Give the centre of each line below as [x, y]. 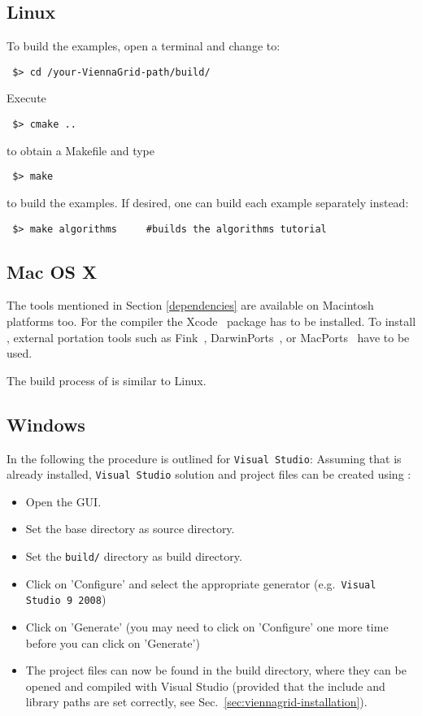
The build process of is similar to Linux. [107, 380]
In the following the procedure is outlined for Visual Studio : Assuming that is [204, 458]
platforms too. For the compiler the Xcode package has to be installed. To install [211, 321]
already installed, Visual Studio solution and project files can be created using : [209, 474]
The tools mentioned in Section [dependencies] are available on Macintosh [190, 305]
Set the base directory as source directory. [130, 529]
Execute [26, 98]
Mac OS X [52, 271]
